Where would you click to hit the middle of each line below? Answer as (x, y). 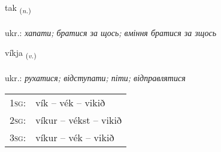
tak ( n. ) (18, 8)
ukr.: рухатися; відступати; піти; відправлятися (95, 78)
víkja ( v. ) (21, 53)
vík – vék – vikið (70, 102)
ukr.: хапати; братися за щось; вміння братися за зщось (111, 32)
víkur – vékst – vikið (78, 120)
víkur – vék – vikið (75, 137)
